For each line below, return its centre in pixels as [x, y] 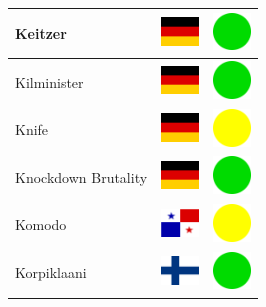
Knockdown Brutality [81, 176]
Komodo [41, 224]
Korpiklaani [51, 272]
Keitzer [41, 32]
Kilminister [49, 81]
